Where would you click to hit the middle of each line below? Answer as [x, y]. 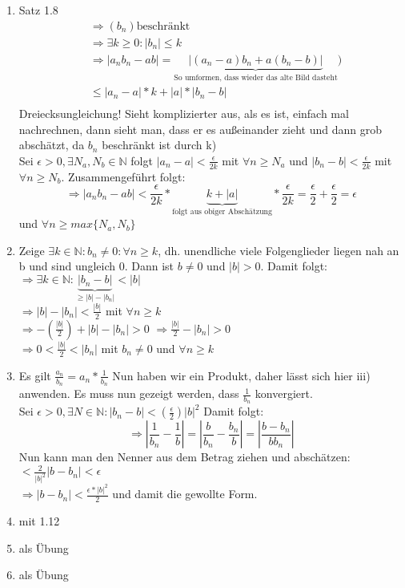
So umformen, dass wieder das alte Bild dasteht [256, 77]
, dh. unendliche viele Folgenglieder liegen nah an [279, 250]
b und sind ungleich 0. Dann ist [96, 266]
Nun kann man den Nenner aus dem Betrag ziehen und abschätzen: [184, 457]
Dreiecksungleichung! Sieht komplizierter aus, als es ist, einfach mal [184, 114]
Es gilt [35, 375]
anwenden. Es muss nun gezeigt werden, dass [129, 393]
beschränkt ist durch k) [159, 145]
